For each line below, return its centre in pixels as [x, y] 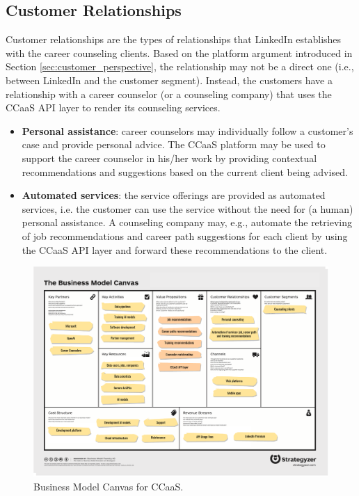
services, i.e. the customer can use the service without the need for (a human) [188, 208]
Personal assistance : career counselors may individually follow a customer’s [188, 130]
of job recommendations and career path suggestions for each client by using [185, 235]
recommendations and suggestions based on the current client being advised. [185, 171]
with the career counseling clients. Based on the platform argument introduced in [179, 53]
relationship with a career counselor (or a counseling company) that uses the [169, 94]
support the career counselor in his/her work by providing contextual [169, 158]
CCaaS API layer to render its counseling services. [113, 107]
